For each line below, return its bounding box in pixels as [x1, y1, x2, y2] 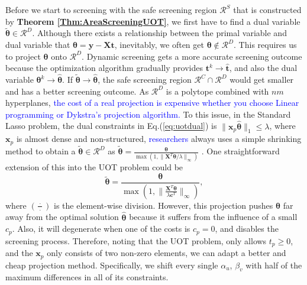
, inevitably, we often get [114, 38, 204, 50]
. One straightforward [201, 145, 280, 157]
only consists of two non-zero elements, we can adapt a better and [47, 247, 286, 259]
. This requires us [234, 38, 297, 50]
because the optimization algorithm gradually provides [5, 61, 203, 74]
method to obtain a [5, 145, 76, 157]
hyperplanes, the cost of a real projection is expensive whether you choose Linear [5, 96, 299, 109]
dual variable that [5, 38, 70, 50]
